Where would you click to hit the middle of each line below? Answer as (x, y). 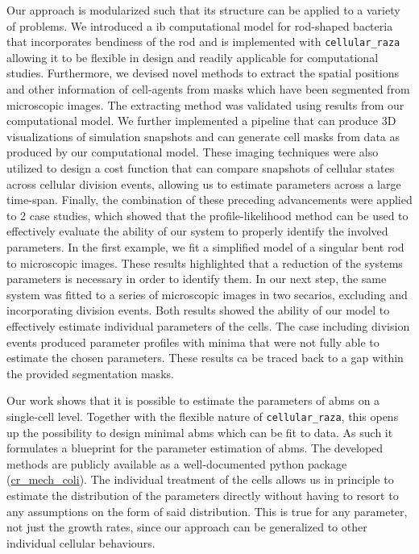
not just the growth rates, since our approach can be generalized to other (187, 527)
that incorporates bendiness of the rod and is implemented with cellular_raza (203, 42)
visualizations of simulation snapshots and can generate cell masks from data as (203, 136)
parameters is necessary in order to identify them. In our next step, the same (197, 279)
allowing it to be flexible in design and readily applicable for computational (193, 57)
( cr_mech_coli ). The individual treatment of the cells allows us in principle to (200, 479)
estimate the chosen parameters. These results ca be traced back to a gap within (205, 358)
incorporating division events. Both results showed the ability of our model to (198, 310)
